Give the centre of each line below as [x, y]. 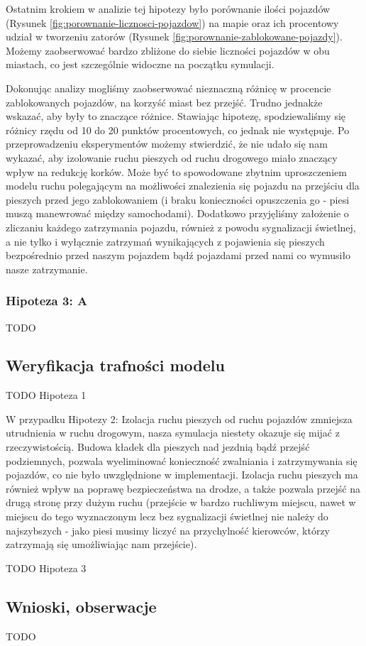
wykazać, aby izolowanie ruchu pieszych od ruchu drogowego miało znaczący [172, 157]
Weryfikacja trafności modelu [115, 365]
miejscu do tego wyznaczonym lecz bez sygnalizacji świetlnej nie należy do [167, 516]
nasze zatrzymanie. [47, 269]
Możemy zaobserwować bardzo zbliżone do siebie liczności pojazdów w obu [168, 50]
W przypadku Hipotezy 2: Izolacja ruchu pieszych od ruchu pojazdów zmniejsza [179, 418]
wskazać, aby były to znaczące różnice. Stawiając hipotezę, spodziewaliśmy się [176, 116]
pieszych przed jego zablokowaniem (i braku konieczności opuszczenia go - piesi [178, 199]
